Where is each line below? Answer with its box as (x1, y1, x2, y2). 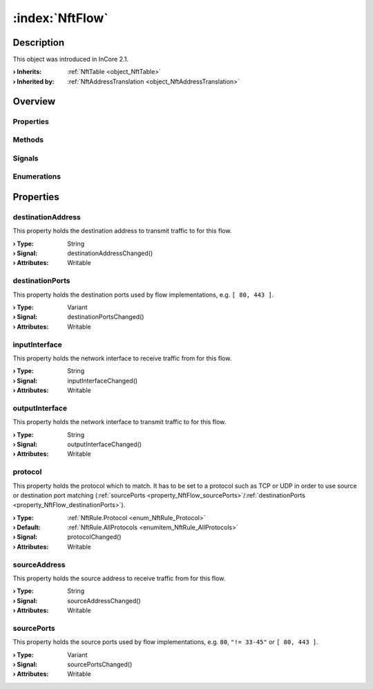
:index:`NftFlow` (12, 10, 108, 26)
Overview (12, 95, 56, 107)
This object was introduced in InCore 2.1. (12, 55, 129, 64)
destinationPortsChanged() (67, 313, 144, 321)
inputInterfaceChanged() (67, 376, 138, 385)
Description (12, 37, 65, 48)
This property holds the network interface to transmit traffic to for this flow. (12, 418, 227, 426)
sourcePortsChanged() (67, 661, 133, 669)
